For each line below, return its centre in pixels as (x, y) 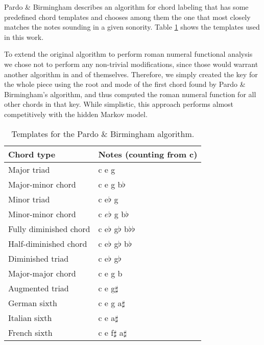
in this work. (24, 37)
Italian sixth (30, 317)
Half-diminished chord (48, 243)
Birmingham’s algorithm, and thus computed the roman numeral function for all (130, 94)
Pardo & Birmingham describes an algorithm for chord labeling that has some (126, 7)
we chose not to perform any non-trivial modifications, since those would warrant (131, 64)
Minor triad (29, 199)
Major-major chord (42, 273)
